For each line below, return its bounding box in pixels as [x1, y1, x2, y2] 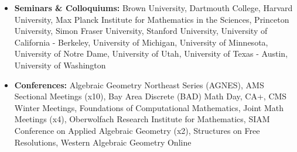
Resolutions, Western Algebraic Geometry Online [14, 136, 192, 148]
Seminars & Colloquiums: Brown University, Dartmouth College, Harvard [14, 2, 293, 13]
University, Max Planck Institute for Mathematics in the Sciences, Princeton [14, 13, 289, 25]
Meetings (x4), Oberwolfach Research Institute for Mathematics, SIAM [14, 113, 270, 125]
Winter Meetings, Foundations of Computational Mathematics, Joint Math [14, 101, 284, 113]
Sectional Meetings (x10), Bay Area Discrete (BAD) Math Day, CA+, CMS [14, 90, 287, 102]
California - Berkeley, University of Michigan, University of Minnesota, [14, 36, 268, 48]
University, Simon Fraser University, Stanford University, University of [14, 25, 268, 37]
